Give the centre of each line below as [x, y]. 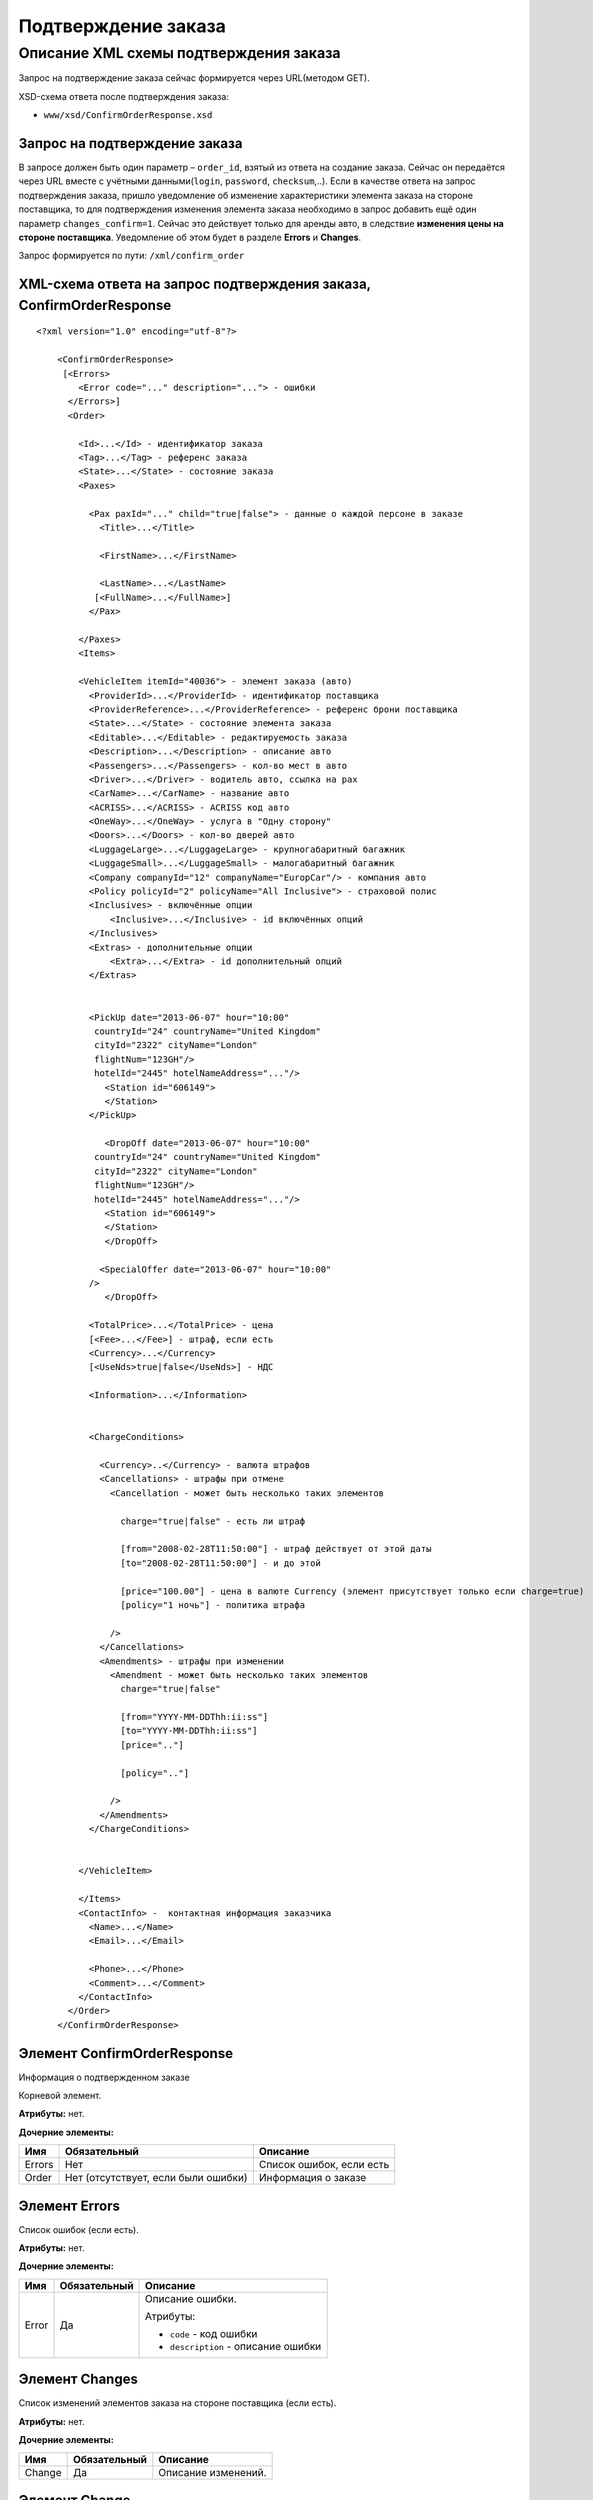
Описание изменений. [212, 2472]
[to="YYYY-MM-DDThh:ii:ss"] [189, 1731]
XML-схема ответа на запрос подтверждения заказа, [194, 284]
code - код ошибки [214, 2333]
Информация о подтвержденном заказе [104, 2077]
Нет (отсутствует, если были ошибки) [156, 2178]
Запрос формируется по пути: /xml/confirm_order [131, 256]
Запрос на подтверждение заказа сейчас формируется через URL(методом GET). [194, 78]
